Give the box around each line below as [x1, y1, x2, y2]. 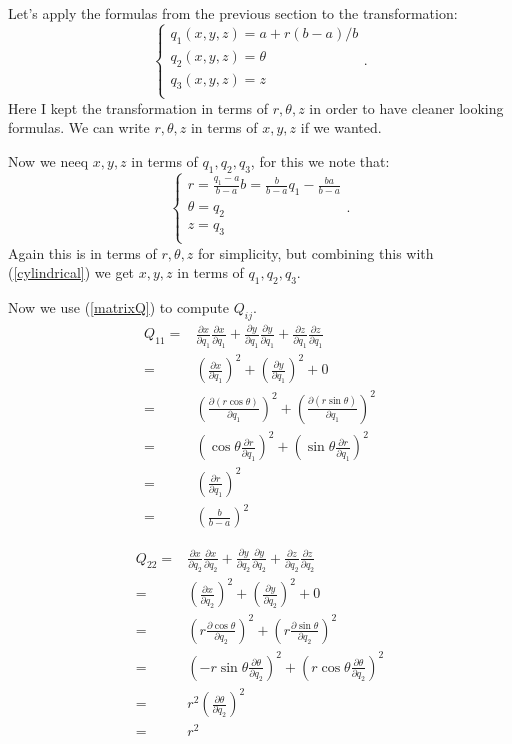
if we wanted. [300, 117, 382, 138]
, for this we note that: [250, 150, 390, 171]
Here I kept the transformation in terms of [8, 97, 269, 118]
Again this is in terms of [8, 242, 157, 263]
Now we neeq [8, 150, 89, 171]
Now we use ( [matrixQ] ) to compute [8, 297, 229, 318]
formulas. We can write [8, 117, 150, 138]
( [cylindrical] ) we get [8, 262, 135, 283]
